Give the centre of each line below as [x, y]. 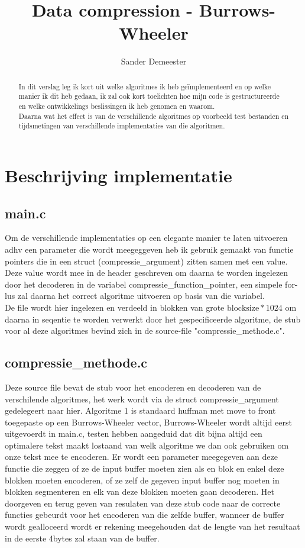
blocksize [243, 308]
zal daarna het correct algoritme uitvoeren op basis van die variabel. [141, 296]
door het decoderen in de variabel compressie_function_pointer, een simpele [144, 284]
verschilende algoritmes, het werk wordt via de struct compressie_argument [142, 399]
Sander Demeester [154, 61]
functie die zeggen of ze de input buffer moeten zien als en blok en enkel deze [145, 468]
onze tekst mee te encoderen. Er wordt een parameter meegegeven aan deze [141, 457]
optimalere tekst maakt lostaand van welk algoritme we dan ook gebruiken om [147, 445]
